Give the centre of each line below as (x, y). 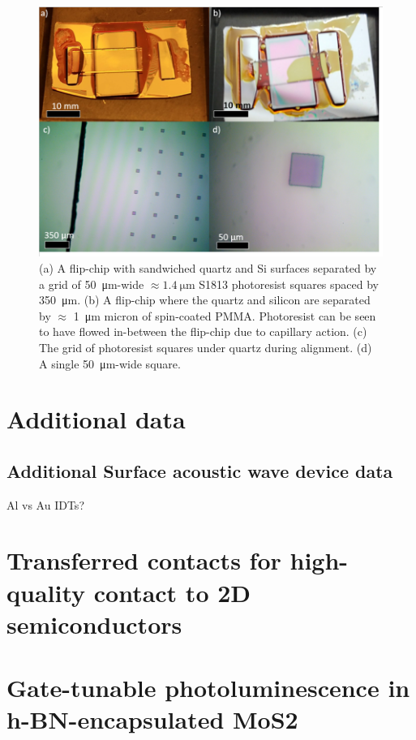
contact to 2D (172, 592)
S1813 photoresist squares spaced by (289, 284)
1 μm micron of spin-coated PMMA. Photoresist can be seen (225, 315)
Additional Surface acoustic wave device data (200, 470)
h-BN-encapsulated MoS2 (152, 719)
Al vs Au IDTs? (45, 504)
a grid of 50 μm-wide (92, 284)
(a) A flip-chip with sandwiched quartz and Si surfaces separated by (208, 267)
